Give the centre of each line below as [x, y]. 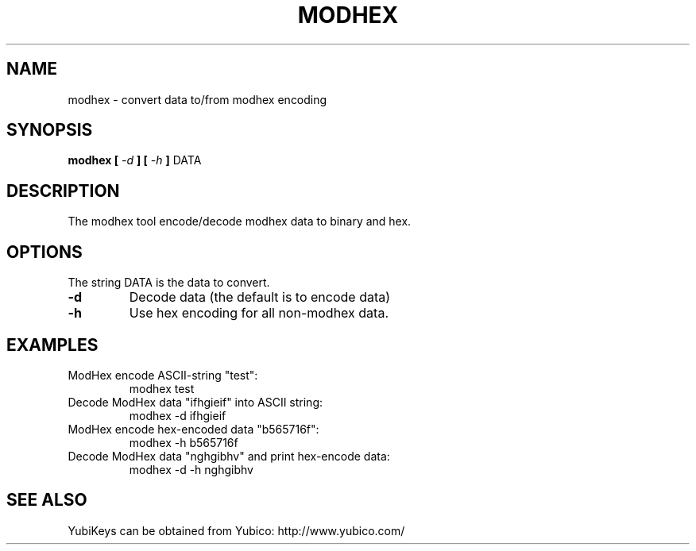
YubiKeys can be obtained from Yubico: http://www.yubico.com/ [236, 530]
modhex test [162, 388]
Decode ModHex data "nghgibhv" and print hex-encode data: [229, 456]
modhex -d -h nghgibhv [191, 469]
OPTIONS [44, 252]
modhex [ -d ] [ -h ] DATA [135, 160]
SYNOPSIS [50, 130]
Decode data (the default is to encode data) [260, 297]
